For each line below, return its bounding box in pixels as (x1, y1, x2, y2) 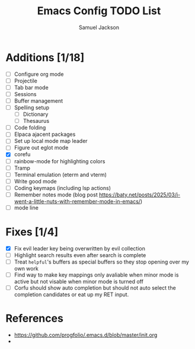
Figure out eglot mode (14, 144, 69, 151)
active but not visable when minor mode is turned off (14, 278, 143, 285)
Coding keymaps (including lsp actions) (14, 184, 111, 191)
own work (14, 265, 39, 272)
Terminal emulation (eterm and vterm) (14, 171, 107, 178)
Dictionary (23, 111, 49, 118)
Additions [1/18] (5, 50, 85, 64)
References (5, 312, 63, 325)
